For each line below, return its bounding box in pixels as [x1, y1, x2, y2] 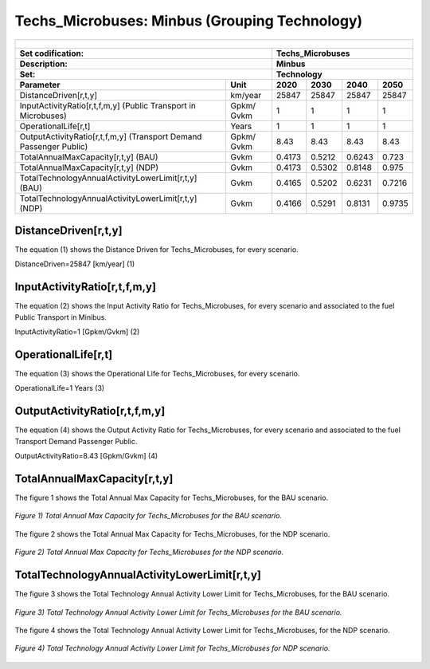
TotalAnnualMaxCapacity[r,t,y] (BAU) [19, 152, 158, 163]
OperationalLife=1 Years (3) [14, 384, 105, 393]
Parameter [19, 79, 61, 90]
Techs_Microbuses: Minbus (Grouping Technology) [14, 12, 363, 30]
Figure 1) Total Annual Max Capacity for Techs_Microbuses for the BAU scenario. [14, 511, 283, 521]
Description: [19, 58, 68, 69]
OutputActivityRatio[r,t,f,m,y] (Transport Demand [19, 131, 202, 142]
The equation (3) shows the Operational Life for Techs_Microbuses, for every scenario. [14, 369, 300, 379]
